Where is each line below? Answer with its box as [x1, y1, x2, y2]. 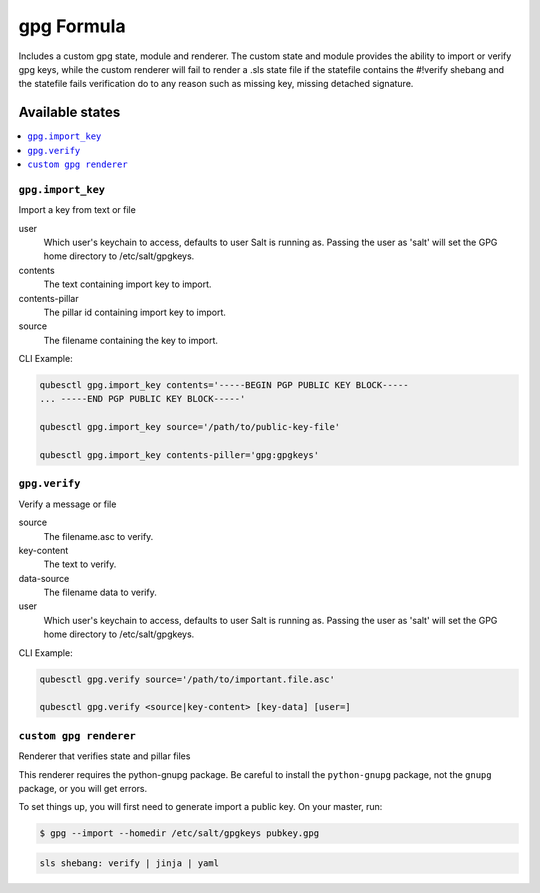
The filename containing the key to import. [43, 334, 219, 346]
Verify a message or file [18, 498, 117, 510]
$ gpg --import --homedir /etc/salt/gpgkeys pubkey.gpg [39, 828, 320, 839]
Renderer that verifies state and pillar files [18, 750, 191, 762]
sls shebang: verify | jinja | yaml [39, 857, 220, 869]
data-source [18, 572, 70, 584]
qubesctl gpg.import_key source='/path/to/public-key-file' [39, 421, 341, 433]
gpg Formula [18, 15, 126, 37]
